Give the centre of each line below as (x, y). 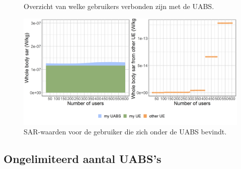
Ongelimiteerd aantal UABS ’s (83, 159)
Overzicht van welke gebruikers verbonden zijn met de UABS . (119, 6)
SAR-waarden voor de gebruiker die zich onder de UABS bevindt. (125, 132)
